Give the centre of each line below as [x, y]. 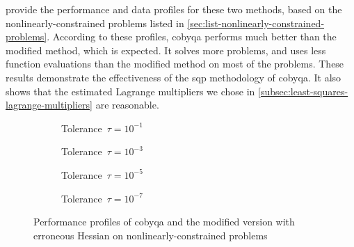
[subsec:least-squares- [303, 91]
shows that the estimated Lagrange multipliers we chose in [130, 91]
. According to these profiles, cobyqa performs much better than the [192, 37]
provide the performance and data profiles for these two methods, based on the [174, 9]
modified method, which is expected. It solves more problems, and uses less [166, 50]
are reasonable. [127, 105]
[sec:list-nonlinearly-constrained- [256, 23]
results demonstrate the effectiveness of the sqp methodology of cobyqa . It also [174, 77]
